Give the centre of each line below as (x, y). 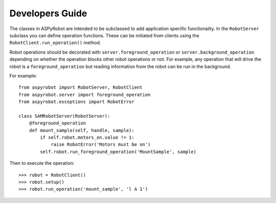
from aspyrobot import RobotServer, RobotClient (80, 87)
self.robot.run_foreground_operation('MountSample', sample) (118, 151)
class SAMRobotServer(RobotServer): (64, 116)
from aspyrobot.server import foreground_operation (85, 95)
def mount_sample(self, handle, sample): (82, 130)
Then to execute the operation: (42, 163)
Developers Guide (48, 13)
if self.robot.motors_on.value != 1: (87, 137)
